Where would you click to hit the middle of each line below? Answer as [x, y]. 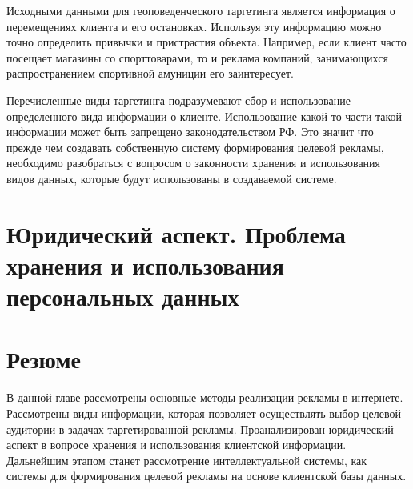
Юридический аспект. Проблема [176, 233]
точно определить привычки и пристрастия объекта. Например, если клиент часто [206, 42]
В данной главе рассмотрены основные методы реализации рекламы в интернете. [205, 397]
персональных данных [123, 297]
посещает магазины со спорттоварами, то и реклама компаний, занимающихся [197, 57]
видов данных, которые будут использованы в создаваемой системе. [172, 178]
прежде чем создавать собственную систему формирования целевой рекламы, [195, 147]
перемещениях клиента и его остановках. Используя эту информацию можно [194, 26]
